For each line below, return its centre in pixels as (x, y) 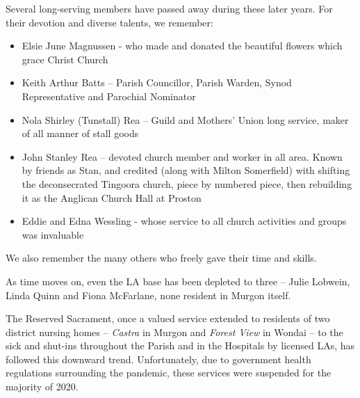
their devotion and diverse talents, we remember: (109, 22)
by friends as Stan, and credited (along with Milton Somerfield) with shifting (186, 170)
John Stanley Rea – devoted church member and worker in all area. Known (182, 156)
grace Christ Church (65, 59)
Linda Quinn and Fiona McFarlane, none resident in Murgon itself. (148, 295)
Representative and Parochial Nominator (109, 96)
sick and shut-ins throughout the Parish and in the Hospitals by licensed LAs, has (180, 345)
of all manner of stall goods (80, 133)
